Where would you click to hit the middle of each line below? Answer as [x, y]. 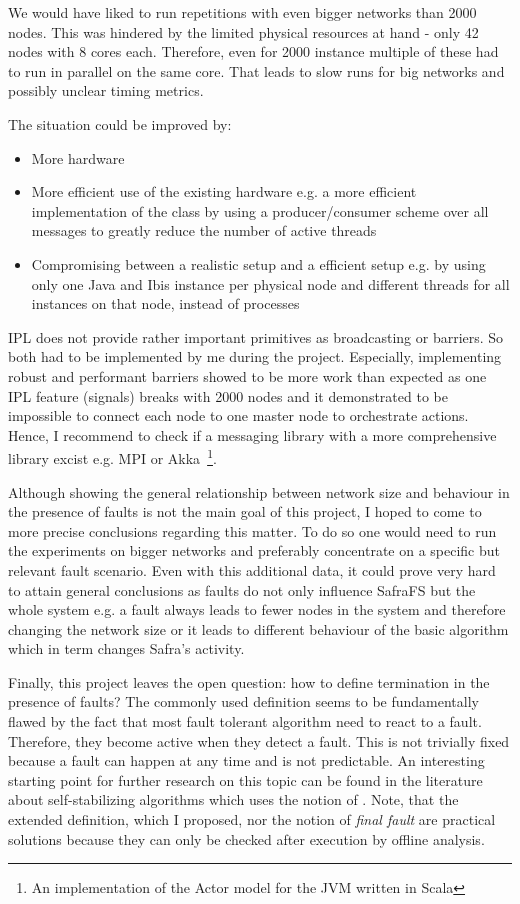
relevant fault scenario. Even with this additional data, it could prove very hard [252, 569]
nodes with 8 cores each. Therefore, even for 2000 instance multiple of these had [253, 51]
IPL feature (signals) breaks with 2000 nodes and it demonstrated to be [228, 395]
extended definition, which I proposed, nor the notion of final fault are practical [252, 819]
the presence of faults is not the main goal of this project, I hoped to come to [245, 511]
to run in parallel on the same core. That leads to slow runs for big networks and [256, 70]
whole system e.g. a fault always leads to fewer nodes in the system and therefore [257, 609]
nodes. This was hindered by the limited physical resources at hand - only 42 [243, 31]
